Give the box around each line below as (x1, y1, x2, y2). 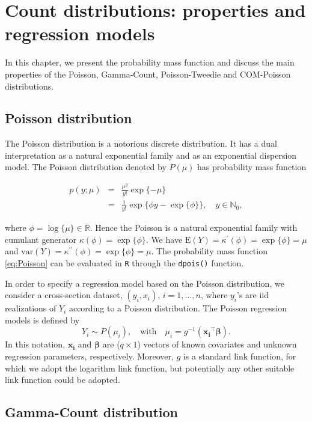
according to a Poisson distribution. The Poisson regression (69, 302, 287, 314)
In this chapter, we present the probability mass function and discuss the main (5, 56, 295, 69)
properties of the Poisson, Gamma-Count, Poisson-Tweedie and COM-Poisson (5, 67, 291, 80)
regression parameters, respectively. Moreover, (5, 349, 174, 362)
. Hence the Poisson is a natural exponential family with (90, 221, 298, 234)
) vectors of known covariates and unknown (137, 338, 297, 350)
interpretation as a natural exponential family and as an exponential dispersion (5, 148, 297, 161)
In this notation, (5, 338, 66, 350)
